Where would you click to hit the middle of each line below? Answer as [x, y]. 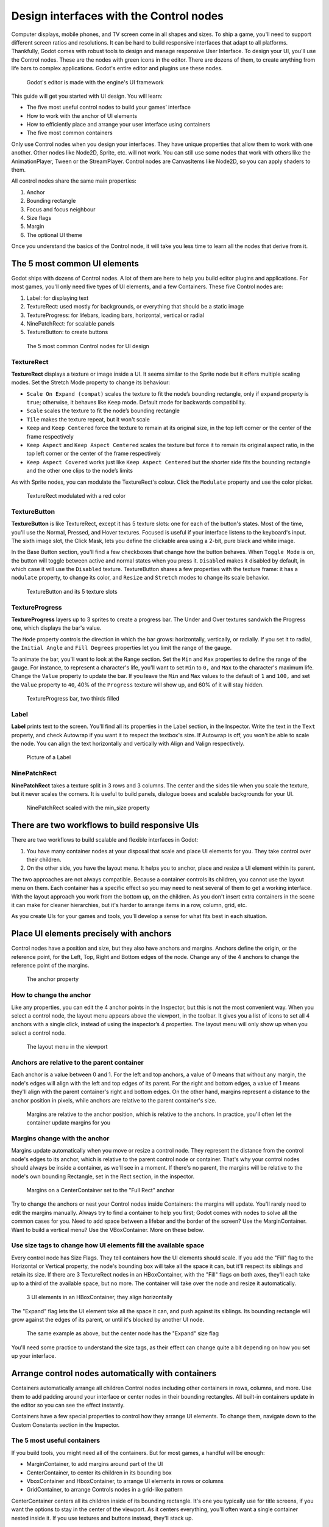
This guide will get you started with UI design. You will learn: [87, 96]
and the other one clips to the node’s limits [80, 471]
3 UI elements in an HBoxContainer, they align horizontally [100, 1297]
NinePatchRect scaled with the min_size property [88, 808]
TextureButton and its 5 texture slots [72, 591]
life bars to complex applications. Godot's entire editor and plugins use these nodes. [117, 68]
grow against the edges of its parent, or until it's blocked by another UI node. [108, 1320]
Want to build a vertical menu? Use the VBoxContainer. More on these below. [108, 1230]
